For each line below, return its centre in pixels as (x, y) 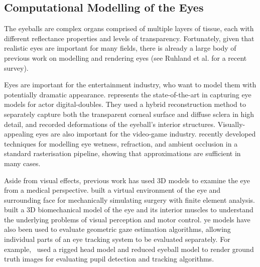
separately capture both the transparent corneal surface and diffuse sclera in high (129, 114)
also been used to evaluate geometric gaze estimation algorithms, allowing (117, 229)
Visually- (231, 124)
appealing (19, 134)
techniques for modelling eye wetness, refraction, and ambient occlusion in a (121, 143)
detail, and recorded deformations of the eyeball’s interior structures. (110, 124)
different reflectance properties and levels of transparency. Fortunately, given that (129, 38)
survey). (16, 68)
